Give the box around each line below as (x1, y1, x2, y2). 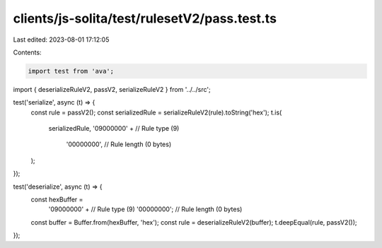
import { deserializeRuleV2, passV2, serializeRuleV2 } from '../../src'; (13, 85, 212, 93)
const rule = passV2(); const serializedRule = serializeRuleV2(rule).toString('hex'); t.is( (30, 108, 282, 117)
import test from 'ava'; (28, 67, 115, 75)
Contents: (13, 48, 42, 57)
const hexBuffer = (30, 195, 83, 204)
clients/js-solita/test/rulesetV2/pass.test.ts (13, 11, 277, 26)
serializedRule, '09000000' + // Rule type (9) (48, 124, 180, 133)
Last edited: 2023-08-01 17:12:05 (13, 35, 110, 44)
